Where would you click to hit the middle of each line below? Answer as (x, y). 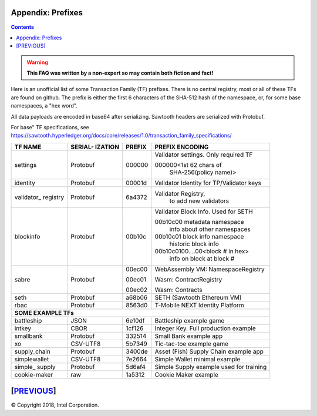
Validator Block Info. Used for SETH (204, 212)
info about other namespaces (210, 229)
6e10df (135, 320)
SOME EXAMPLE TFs (44, 313)
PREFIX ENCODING (182, 147)
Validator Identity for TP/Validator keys (208, 183)
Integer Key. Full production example (205, 328)
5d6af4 (136, 367)
